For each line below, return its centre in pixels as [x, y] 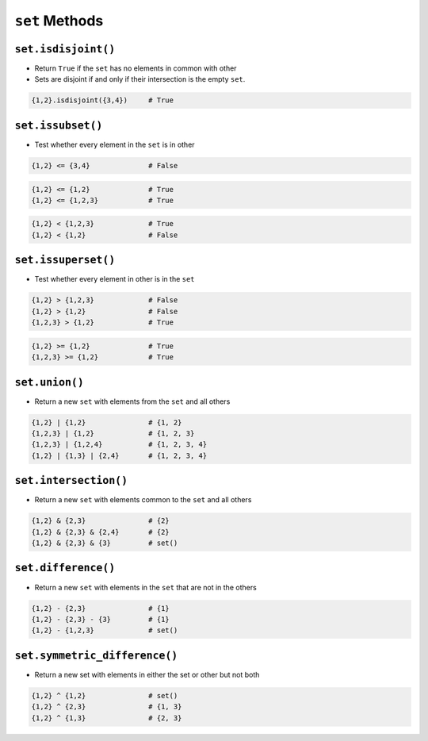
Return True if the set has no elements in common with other [136, 68]
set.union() [50, 382]
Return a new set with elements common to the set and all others [143, 500]
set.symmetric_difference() [96, 655]
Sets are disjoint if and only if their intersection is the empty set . [140, 79]
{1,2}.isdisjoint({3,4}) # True [103, 100]
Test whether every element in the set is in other [115, 144]
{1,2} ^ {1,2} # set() [105, 695]
